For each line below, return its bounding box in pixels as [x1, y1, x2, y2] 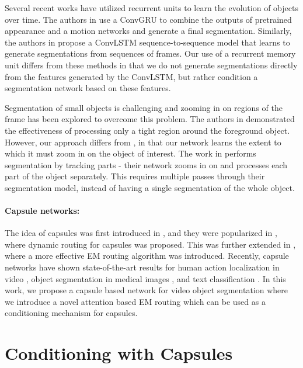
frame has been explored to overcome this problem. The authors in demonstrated [5, 113, 295, 125]
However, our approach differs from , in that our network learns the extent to [5, 136, 281, 148]
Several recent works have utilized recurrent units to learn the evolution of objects [5, 2, 298, 13]
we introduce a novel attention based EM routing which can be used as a [5, 295, 266, 307]
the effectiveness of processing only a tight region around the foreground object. [5, 124, 290, 136]
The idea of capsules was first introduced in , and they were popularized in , [5, 227, 277, 239]
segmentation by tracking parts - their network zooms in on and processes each [5, 158, 287, 171]
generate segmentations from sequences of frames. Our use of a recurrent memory [5, 47, 296, 60]
